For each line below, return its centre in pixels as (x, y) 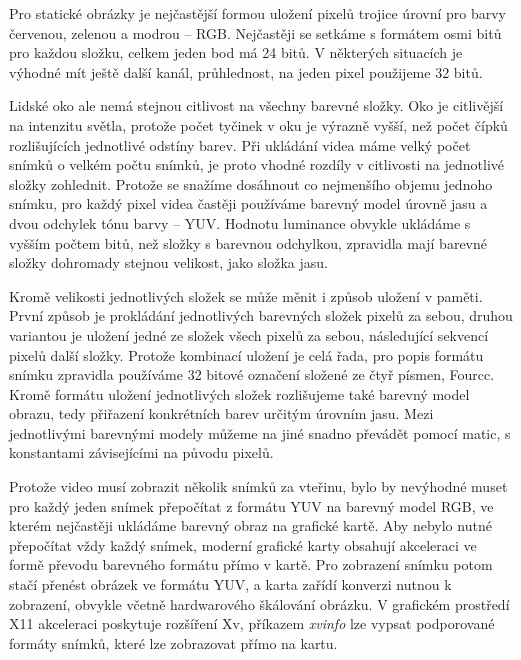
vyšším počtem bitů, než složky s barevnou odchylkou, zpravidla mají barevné (248, 242)
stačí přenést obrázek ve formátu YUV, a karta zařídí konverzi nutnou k (230, 584)
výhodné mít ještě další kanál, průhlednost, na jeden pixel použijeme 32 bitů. (246, 71)
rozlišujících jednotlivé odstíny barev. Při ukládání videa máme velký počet (240, 144)
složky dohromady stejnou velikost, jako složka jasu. (168, 262)
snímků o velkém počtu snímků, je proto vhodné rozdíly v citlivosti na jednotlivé (257, 164)
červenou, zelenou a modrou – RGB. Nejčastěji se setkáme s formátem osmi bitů (255, 32)
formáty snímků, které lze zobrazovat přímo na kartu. (173, 642)
